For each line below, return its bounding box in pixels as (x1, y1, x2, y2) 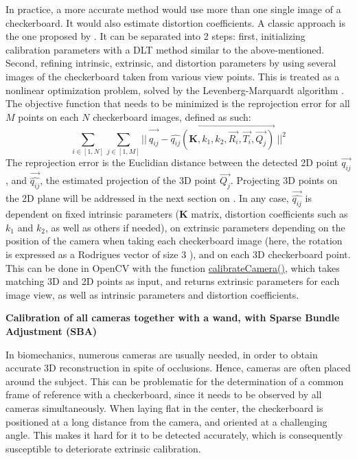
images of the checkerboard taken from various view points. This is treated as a (5, 69, 340, 83)
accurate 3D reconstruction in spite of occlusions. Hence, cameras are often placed (5, 360, 351, 375)
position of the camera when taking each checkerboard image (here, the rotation (5, 233, 343, 248)
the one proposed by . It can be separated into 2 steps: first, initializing (5, 29, 306, 43)
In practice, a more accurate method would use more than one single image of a (5, 2, 341, 16)
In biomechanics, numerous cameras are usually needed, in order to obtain (5, 347, 318, 361)
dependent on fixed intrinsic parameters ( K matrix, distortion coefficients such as (5, 207, 348, 221)
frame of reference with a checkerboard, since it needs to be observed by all (5, 387, 322, 402)
